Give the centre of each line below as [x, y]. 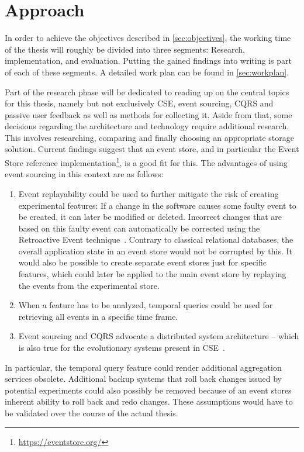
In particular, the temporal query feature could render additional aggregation [143, 367]
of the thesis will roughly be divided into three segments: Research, [125, 49]
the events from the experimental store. [89, 285]
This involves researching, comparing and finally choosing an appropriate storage [149, 137]
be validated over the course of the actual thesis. [91, 413]
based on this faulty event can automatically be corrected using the [139, 228]
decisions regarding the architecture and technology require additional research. [147, 126]
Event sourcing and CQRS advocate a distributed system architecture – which [159, 336]
